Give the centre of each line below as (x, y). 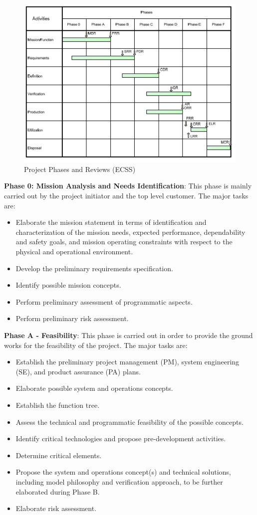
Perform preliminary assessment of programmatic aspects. (104, 301)
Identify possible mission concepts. (68, 285)
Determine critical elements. (59, 455)
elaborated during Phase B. (58, 491)
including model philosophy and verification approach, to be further (119, 481)
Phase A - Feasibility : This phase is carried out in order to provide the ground (128, 335)
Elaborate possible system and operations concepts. (94, 388)
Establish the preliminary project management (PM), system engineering (128, 362)
